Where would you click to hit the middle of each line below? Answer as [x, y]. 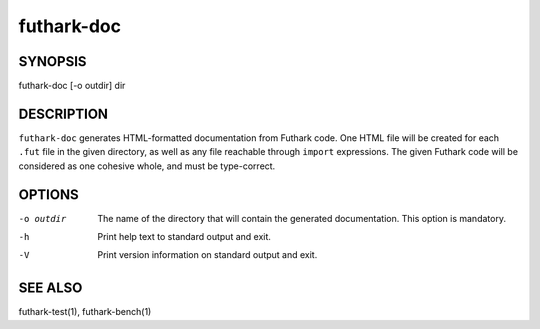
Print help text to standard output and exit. [184, 237]
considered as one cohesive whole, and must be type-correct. [147, 166]
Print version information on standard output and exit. [207, 255]
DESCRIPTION [63, 113]
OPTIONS [48, 194]
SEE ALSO [50, 288]
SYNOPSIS [52, 61]
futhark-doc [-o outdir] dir [72, 86]
